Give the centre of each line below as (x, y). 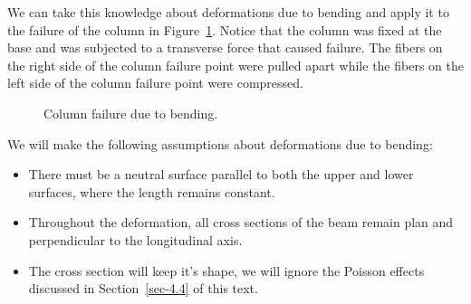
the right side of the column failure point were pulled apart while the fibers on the (235, 65)
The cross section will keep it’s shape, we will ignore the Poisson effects (226, 270)
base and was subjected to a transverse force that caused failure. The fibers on (225, 47)
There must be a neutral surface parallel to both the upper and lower (221, 174)
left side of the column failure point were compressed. (155, 83)
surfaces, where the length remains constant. (152, 191)
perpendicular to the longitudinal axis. (135, 239)
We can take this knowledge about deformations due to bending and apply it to (228, 12)
